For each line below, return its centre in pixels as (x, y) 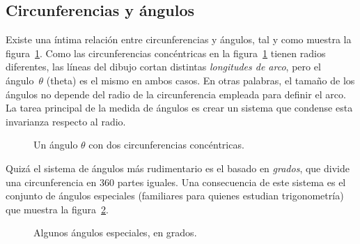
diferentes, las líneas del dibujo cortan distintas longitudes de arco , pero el (163, 67)
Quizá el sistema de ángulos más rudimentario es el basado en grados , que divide (178, 168)
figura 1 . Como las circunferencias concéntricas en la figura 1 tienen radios (166, 53)
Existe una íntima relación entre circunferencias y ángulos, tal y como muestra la (179, 39)
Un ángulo (56, 145)
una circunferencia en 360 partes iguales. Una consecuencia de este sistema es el (176, 182)
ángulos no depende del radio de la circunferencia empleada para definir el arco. (176, 94)
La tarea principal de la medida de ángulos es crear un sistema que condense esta (179, 108)
